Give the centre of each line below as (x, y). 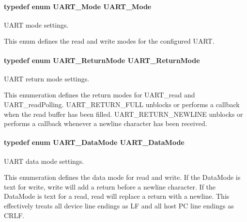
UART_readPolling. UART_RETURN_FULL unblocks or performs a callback (122, 104)
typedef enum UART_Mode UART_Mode (78, 6)
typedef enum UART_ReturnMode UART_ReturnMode (102, 60)
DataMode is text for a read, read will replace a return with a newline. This (117, 196)
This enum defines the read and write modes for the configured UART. (109, 41)
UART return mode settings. (47, 78)
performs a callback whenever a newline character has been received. (106, 123)
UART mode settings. (36, 24)
